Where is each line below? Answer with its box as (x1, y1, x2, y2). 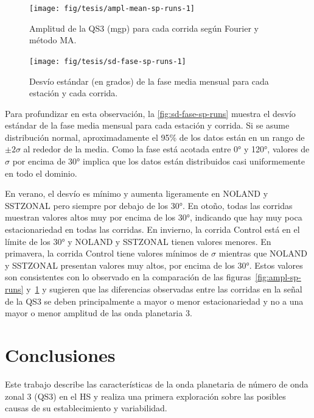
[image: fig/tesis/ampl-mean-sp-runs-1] (29, 4, 195, 13)
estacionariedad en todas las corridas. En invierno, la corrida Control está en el (5, 223, 300, 236)
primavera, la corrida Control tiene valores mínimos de (5, 247, 209, 260)
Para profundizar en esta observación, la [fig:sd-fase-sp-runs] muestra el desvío (5, 107, 296, 119)
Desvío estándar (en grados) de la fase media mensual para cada (29, 74, 269, 87)
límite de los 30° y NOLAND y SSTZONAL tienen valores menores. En (5, 235, 271, 247)
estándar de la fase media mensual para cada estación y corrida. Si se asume (5, 119, 290, 132)
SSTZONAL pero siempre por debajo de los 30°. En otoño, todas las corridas (5, 199, 293, 211)
